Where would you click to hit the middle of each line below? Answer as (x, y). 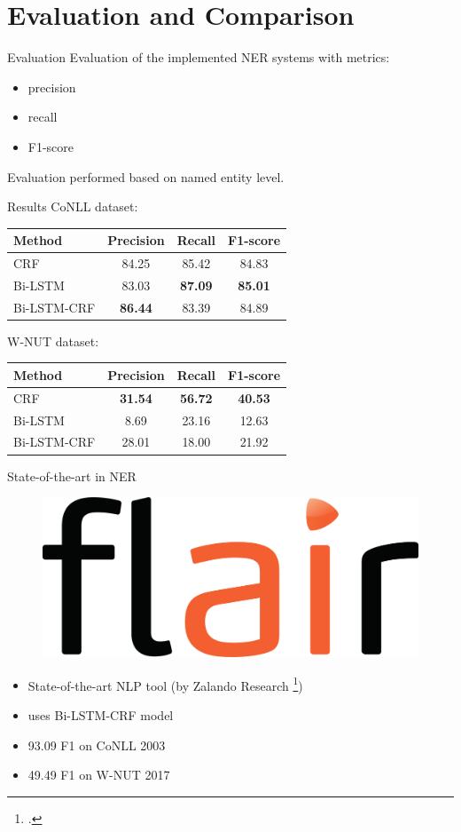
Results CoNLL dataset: (73, 206)
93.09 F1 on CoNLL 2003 (97, 745)
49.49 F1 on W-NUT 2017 (99, 775)
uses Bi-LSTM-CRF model (101, 715)
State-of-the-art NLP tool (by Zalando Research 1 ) (165, 684)
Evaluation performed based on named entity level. (146, 176)
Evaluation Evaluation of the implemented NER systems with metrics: (199, 57)
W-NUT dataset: (53, 341)
